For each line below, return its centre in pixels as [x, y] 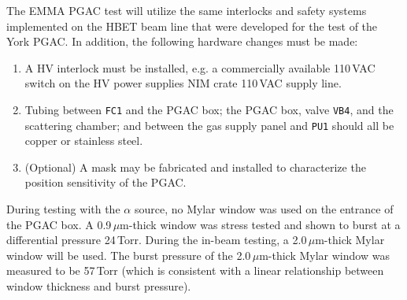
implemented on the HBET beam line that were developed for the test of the [192, 26]
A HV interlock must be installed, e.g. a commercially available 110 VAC [200, 67]
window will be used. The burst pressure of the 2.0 [129, 255]
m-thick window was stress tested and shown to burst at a [260, 224]
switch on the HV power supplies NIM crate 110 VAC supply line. [183, 83]
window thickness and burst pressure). [99, 286]
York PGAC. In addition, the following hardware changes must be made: [182, 41]
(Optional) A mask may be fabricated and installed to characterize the [195, 167]
